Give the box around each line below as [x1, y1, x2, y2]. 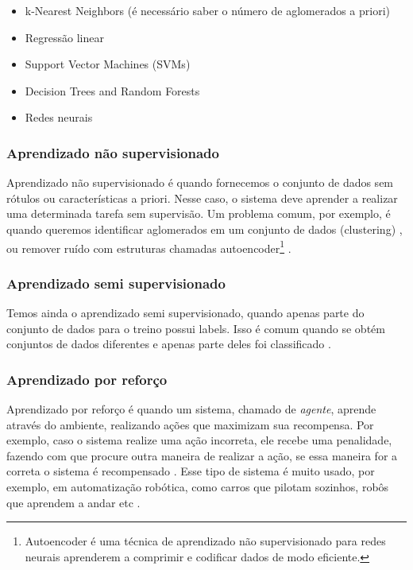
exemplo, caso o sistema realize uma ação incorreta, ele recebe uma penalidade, [6, 432, 392, 448]
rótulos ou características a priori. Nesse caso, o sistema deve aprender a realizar [6, 189, 398, 206]
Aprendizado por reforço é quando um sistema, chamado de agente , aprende [6, 401, 376, 417]
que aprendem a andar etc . [6, 494, 141, 510]
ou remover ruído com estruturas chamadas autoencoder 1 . [6, 237, 291, 256]
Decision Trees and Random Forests [25, 82, 200, 99]
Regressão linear [25, 29, 104, 45]
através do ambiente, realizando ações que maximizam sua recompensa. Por [6, 416, 374, 432]
